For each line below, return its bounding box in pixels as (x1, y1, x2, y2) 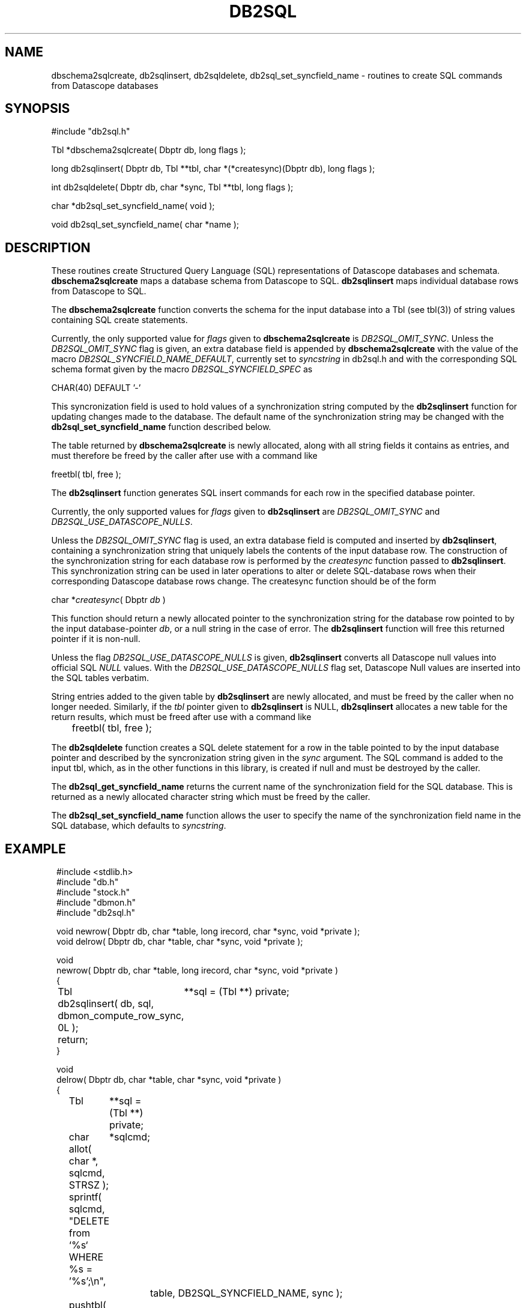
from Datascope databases (51, 80, 159, 91)
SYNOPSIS (5, 101, 70, 117)
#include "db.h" (56, 877, 119, 888)
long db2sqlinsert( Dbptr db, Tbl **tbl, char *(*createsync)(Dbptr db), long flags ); (51, 163, 375, 174)
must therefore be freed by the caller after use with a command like (51, 450, 318, 461)
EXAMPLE (5, 841, 66, 856)
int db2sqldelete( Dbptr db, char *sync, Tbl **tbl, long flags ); (51, 182, 294, 193)
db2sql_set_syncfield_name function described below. (51, 422, 271, 432)
